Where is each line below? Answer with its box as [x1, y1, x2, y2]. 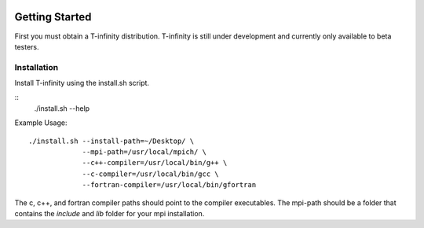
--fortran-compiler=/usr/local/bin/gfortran [82, 181, 257, 189]
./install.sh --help [34, 103, 90, 113]
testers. [14, 42, 39, 51]
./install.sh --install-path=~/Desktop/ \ [28, 136, 195, 145]
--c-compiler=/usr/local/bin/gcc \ [82, 169, 219, 178]
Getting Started [14, 10, 92, 24]
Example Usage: [14, 118, 68, 127]
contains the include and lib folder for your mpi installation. [14, 208, 205, 218]
